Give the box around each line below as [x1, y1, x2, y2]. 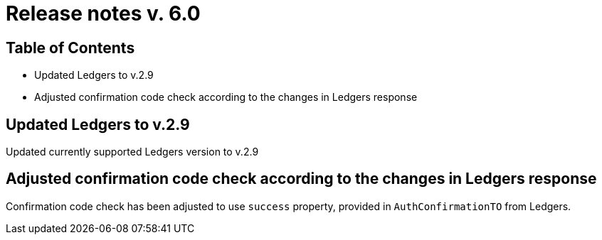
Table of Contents [6, 38, 135, 57]
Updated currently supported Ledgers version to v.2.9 [6, 146, 259, 158]
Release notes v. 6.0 [6, 1, 201, 26]
